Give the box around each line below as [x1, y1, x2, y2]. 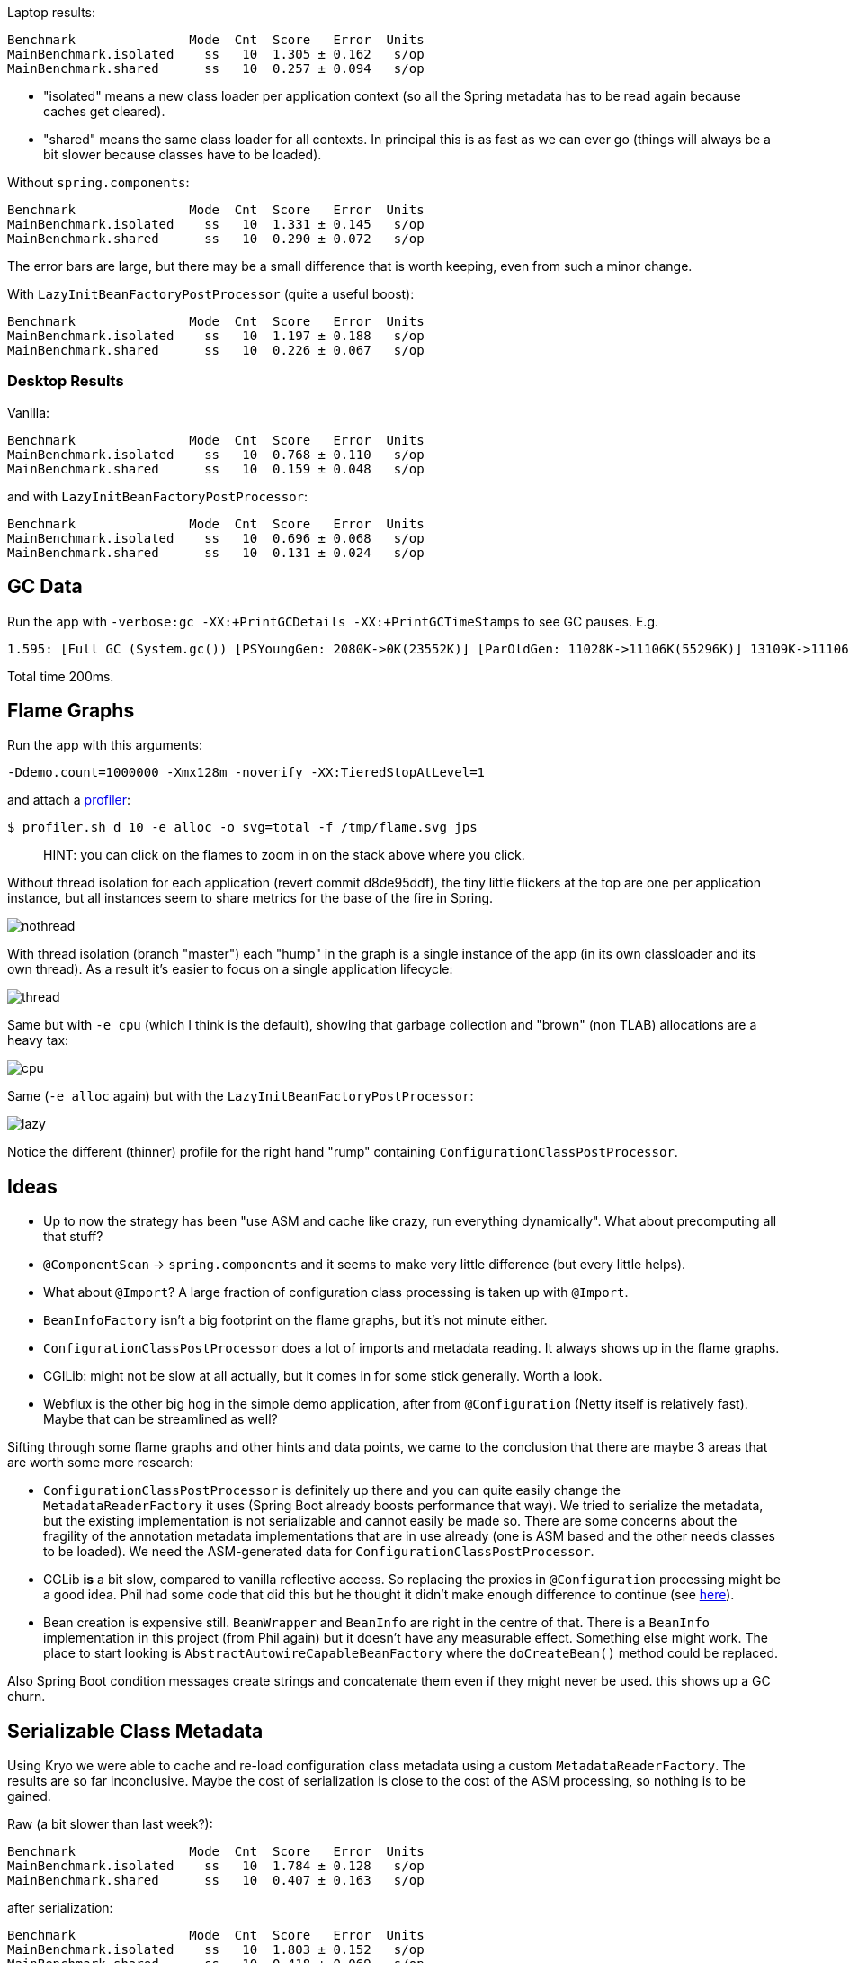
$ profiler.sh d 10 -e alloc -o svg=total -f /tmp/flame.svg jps [7, 820, 478, 835]
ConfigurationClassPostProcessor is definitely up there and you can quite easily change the [43, 1482, 621, 1499]
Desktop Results [7, 372, 124, 391]
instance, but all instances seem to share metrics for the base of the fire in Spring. [7, 890, 494, 906]
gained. [7, 1788, 51, 1805]
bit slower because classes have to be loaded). [43, 147, 322, 162]
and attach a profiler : [7, 792, 131, 808]
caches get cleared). [43, 104, 165, 119]
